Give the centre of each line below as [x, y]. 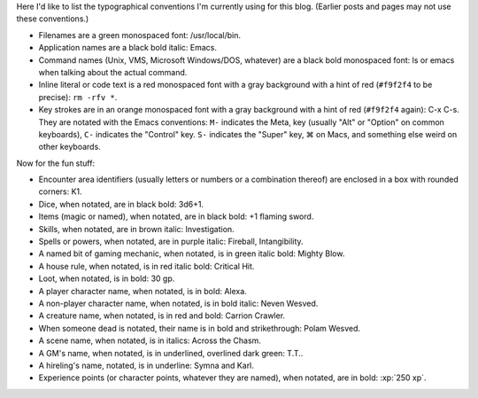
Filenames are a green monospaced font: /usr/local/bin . [140, 35]
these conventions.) [53, 19]
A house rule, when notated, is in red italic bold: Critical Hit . [146, 266]
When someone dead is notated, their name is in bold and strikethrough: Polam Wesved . [200, 328]
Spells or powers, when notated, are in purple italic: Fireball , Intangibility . [171, 242]
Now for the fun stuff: [56, 163]
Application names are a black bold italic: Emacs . [127, 48]
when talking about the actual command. [113, 72]
